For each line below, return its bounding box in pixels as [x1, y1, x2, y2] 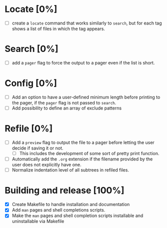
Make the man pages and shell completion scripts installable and [11, 212, 143, 218]
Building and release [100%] [4, 185, 124, 196]
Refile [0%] [4, 123, 53, 134]
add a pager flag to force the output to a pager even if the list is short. [11, 59, 155, 65]
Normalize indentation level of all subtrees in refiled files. [11, 167, 129, 173]
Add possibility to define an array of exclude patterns [11, 105, 122, 111]
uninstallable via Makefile [11, 218, 64, 224]
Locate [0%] [4, 3, 57, 15]
